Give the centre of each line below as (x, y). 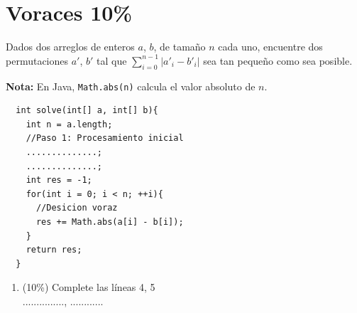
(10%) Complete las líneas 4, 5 (89, 287)
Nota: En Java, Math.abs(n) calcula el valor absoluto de (131, 86)
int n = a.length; (69, 124)
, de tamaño (180, 47)
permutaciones (37, 60)
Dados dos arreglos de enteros (70, 47)
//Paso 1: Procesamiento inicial (105, 138)
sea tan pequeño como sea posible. (278, 60)
